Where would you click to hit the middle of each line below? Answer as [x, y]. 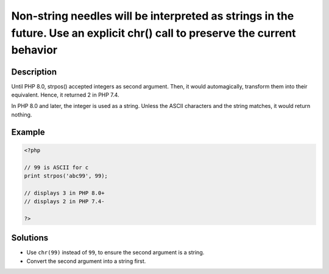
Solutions [30, 238]
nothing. [22, 114]
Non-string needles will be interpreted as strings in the [153, 16]
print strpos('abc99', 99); [66, 176]
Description [34, 72]
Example [28, 132]
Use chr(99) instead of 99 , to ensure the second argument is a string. [115, 253]
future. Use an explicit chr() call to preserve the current [154, 33]
